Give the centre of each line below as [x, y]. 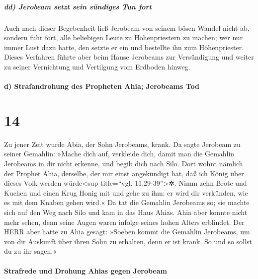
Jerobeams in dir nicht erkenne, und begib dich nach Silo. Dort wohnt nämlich [124, 164]
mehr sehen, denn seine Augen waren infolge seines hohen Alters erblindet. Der [124, 222]
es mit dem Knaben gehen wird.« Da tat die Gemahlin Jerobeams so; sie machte [127, 202]
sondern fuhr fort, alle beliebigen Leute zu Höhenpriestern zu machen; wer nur [124, 37]
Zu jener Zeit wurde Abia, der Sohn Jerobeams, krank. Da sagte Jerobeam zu [122, 144]
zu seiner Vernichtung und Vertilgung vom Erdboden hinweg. [97, 66]
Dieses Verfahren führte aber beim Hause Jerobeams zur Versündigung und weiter [129, 57]
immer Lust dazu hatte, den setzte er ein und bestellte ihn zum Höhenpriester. [124, 47]
